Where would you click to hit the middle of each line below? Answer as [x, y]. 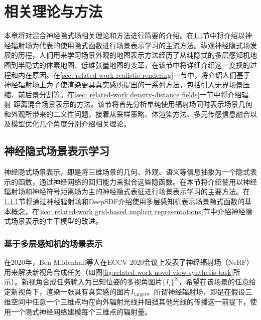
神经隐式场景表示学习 [57, 151]
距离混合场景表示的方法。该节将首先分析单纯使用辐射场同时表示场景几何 [133, 104]
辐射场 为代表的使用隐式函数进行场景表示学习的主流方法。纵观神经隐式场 [130, 45]
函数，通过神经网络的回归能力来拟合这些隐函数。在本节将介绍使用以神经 [137, 181]
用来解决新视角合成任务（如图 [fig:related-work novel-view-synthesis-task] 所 [122, 272]
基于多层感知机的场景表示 [53, 243]
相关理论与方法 [53, 11]
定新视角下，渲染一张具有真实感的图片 [67, 291]
